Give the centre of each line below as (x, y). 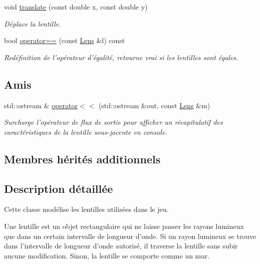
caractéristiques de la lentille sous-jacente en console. (86, 131)
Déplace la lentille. (33, 23)
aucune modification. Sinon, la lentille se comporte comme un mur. (107, 255)
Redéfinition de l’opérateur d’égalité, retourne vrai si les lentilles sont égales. (121, 57)
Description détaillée (59, 188)
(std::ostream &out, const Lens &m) (154, 105)
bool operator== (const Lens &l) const (65, 40)
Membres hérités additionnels (82, 159)
